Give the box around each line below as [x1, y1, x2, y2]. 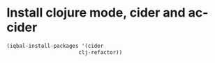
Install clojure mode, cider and [6, 5, 186, 21]
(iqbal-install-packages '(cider [6, 42, 104, 49]
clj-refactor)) [78, 48, 123, 56]
